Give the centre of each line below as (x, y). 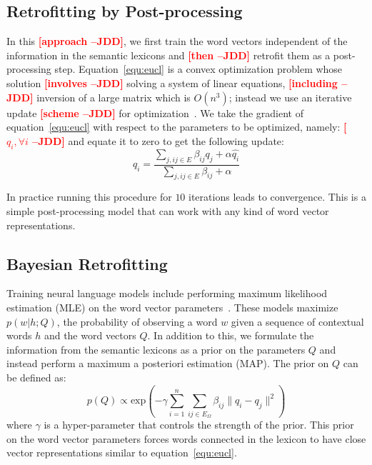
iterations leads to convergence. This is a (277, 197)
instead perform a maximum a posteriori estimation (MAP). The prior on (168, 363)
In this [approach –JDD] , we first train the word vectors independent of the (177, 41)
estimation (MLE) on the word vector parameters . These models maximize (172, 307)
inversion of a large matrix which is (114, 97)
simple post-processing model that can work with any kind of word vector (168, 211)
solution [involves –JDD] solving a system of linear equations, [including (172, 82)
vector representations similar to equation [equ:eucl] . (122, 452)
